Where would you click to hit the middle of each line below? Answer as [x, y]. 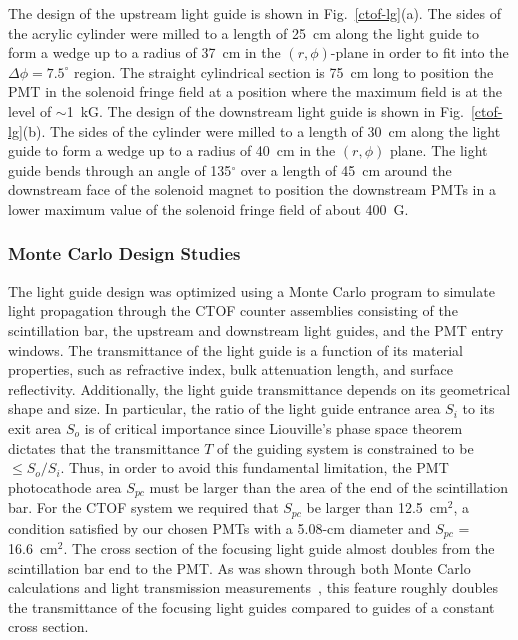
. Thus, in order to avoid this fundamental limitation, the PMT [254, 467]
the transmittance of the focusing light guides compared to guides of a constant [251, 606]
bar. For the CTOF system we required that [143, 507]
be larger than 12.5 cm [377, 507]
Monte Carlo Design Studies [124, 253]
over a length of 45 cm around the [346, 169]
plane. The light [438, 150]
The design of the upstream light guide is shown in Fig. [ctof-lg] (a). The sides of [255, 13]
